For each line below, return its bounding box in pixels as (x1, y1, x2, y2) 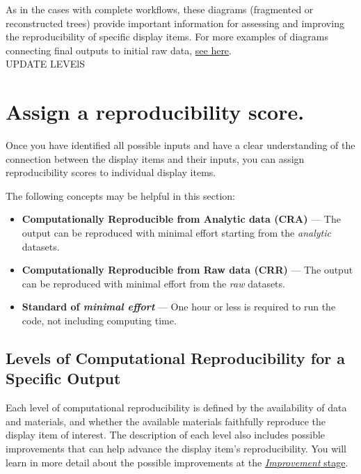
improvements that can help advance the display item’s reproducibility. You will (6, 441, 346, 455)
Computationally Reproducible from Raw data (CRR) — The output (22, 262, 353, 277)
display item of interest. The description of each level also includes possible (6, 427, 326, 442)
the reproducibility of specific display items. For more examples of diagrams (6, 29, 328, 44)
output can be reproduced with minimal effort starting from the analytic (22, 226, 331, 240)
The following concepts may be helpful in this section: (6, 188, 236, 203)
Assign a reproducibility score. (6, 97, 305, 126)
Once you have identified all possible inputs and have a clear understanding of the (6, 138, 355, 152)
